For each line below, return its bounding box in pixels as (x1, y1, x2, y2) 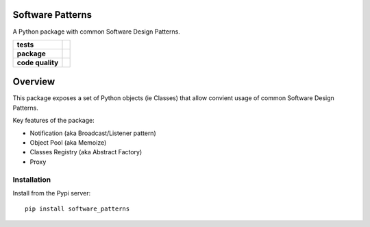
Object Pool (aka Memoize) (29, 138, 107, 147)
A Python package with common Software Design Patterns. (12, 27, 181, 36)
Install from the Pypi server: (12, 189, 91, 197)
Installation (12, 175, 51, 184)
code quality (16, 58, 59, 67)
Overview (12, 76, 56, 88)
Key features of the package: (12, 117, 95, 125)
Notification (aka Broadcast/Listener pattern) (29, 129, 157, 137)
